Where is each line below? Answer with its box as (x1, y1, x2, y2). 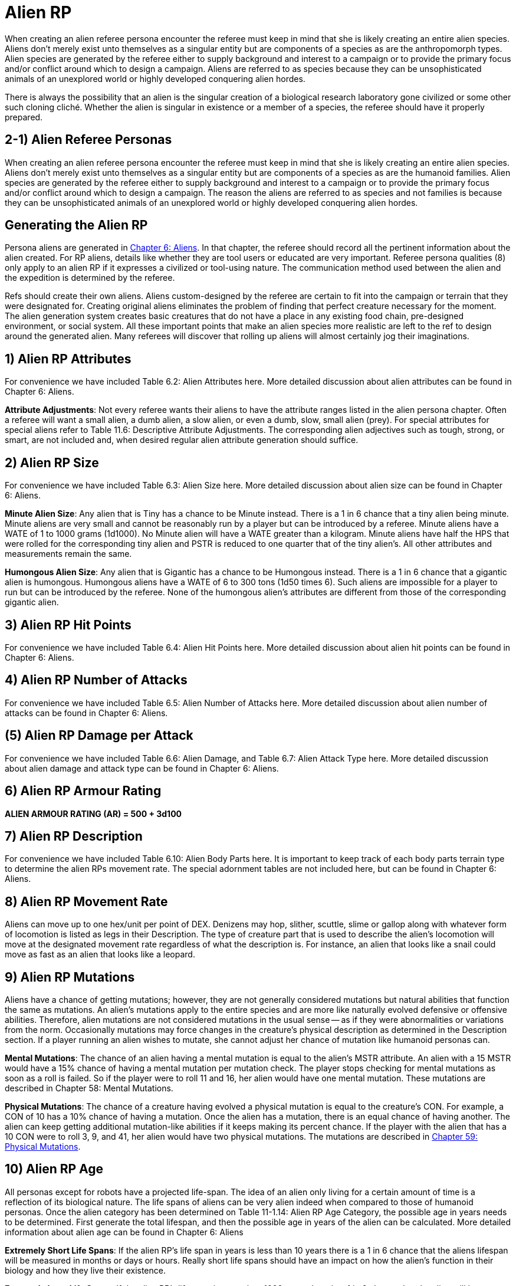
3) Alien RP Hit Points (5, 617, 132, 632)
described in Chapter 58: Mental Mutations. (5, 1083, 173, 1094)
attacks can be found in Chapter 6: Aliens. (5, 707, 168, 718)
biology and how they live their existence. (5, 1265, 166, 1275)
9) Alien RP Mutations (5, 969, 135, 985)
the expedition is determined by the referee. (5, 273, 175, 283)
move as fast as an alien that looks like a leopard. (5, 949, 195, 960)
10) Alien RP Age (5, 1162, 104, 1177)
